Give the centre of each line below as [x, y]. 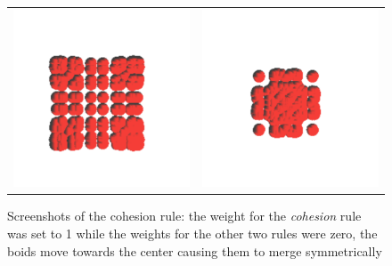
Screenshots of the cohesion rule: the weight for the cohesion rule [184, 216]
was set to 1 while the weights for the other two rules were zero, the [192, 233]
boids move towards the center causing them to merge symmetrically [195, 250]
